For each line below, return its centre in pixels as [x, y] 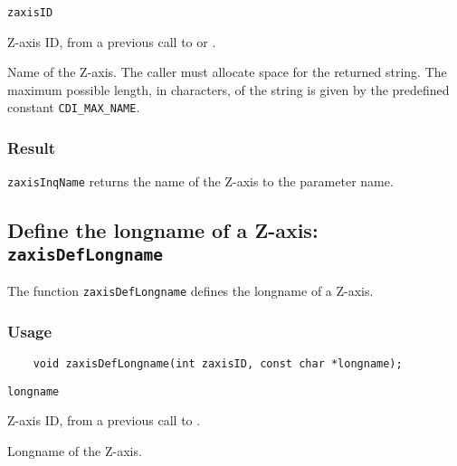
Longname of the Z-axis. [75, 450]
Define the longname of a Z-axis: [163, 230]
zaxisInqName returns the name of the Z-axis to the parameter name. [200, 181]
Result [32, 148]
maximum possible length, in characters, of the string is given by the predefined [228, 89]
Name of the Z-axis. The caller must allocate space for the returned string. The [227, 72]
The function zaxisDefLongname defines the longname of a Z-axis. [190, 291]
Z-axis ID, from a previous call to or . [112, 41]
